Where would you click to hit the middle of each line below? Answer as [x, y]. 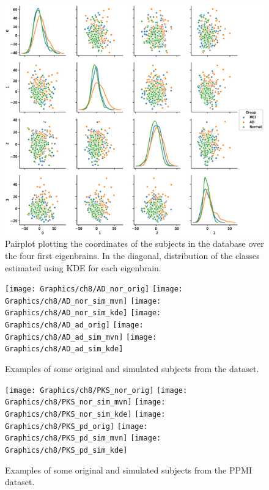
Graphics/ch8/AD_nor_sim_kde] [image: [83, 313]
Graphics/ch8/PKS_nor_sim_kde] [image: [85, 415]
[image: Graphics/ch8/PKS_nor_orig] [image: [96, 390]
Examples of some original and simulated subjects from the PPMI [128, 470]
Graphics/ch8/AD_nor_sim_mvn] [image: [83, 301]
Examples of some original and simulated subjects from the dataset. [132, 369]
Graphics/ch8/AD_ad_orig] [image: [74, 325]
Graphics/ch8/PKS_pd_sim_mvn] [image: [83, 438]
